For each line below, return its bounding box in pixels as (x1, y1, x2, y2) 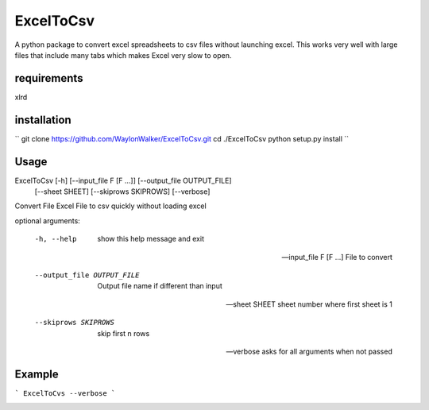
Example (14, 367, 59, 381)
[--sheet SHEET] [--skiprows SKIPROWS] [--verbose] (34, 187, 211, 196)
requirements (14, 72, 83, 85)
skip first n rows (97, 328, 150, 338)
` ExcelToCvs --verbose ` (14, 389, 116, 397)
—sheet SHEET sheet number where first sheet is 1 (226, 299, 392, 309)
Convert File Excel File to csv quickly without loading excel (14, 201, 207, 211)
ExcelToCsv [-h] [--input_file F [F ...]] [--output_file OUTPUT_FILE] (14, 176, 232, 185)
